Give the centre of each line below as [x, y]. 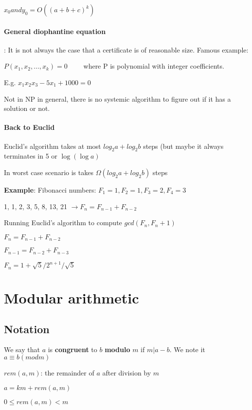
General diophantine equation [55, 31]
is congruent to [72, 349]
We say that [22, 349]
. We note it [187, 349]
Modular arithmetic [72, 298]
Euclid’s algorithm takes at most [53, 146]
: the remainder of [67, 373]
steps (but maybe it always [183, 146]
